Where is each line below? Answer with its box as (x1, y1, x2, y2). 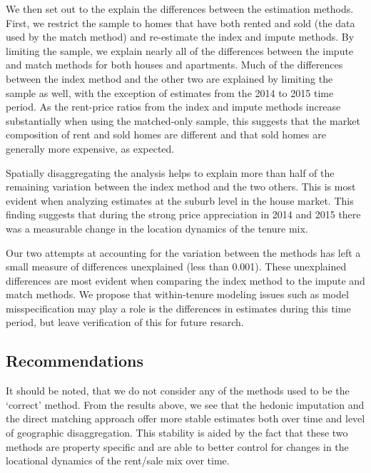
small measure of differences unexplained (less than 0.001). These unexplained (6, 259, 347, 274)
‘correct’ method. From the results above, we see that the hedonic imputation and (6, 397, 365, 412)
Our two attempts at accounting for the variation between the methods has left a (6, 245, 361, 260)
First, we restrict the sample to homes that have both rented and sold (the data (6, 15, 355, 30)
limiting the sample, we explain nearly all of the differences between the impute (6, 43, 354, 58)
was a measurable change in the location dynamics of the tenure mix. (6, 220, 308, 235)
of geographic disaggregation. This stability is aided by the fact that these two (6, 425, 348, 440)
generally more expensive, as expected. (6, 141, 175, 156)
